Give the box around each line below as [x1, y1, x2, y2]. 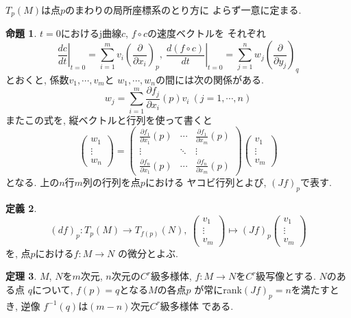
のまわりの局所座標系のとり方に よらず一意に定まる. [65, 3, 302, 16]
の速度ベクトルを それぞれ [147, 26, 266, 40]
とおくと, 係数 [5, 72, 69, 86]
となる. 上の [5, 175, 60, 189]
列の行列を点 [82, 175, 141, 189]
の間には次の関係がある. [156, 72, 264, 86]
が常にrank [194, 282, 242, 296]
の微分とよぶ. [117, 246, 178, 260]
